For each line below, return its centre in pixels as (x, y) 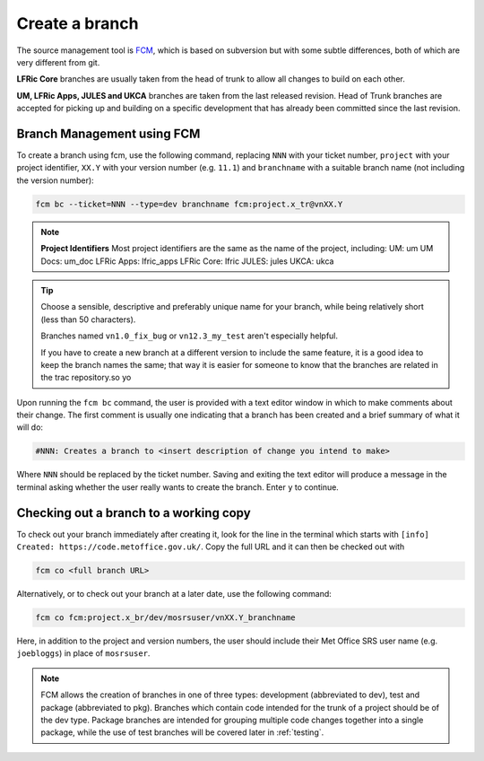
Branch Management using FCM (108, 133)
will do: (30, 427)
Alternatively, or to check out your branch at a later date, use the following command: (174, 594)
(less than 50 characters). (88, 319)
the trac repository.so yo (86, 378)
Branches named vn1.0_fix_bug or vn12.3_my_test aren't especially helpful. (190, 336)
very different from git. (58, 62)
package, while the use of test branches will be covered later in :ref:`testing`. (182, 732)
